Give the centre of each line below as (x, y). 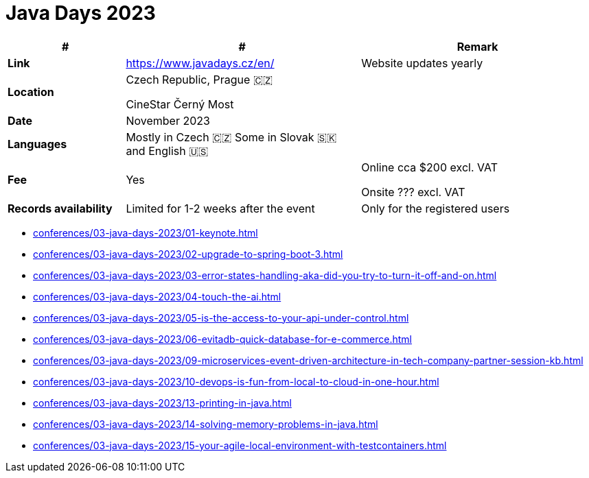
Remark (477, 46)
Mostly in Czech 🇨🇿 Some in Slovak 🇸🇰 (231, 137)
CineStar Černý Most (180, 104)
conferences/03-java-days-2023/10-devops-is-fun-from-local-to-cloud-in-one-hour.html (236, 381)
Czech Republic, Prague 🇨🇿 (199, 79)
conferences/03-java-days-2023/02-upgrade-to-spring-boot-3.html (188, 254)
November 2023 (168, 120)
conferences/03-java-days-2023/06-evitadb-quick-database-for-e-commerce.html (222, 339)
